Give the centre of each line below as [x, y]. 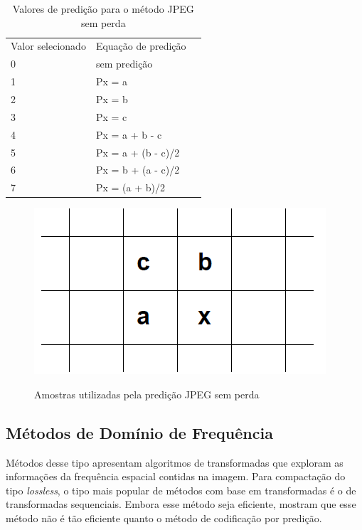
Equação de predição [141, 46]
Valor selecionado [48, 46]
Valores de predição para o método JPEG [103, 9]
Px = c [111, 116]
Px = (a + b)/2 [130, 187]
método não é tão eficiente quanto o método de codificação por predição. [164, 518]
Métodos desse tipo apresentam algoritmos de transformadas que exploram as [175, 462]
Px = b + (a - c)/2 [138, 170]
